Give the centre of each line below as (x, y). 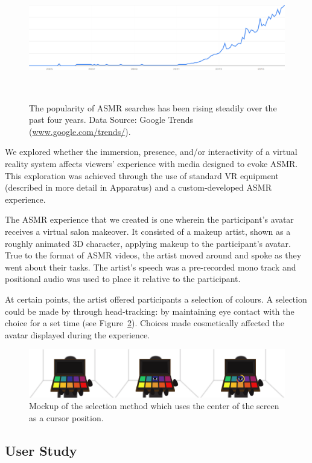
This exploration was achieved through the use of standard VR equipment (142, 175)
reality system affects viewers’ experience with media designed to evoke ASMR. (151, 164)
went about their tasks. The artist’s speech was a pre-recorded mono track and (151, 267)
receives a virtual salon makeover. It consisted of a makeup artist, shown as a (148, 231)
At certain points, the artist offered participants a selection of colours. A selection (156, 299)
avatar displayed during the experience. (78, 334)
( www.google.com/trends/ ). (80, 131)
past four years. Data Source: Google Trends (111, 120)
